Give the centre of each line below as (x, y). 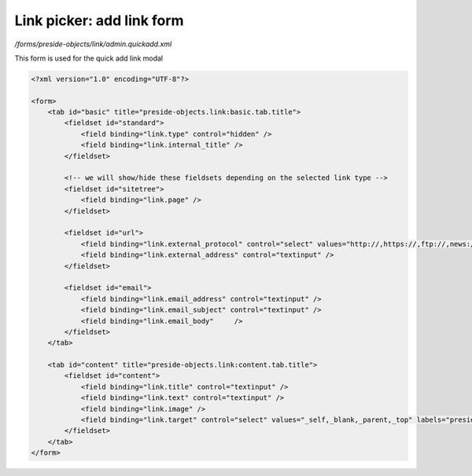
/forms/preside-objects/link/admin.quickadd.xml (93, 44)
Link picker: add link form (99, 20)
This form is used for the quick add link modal (89, 58)
